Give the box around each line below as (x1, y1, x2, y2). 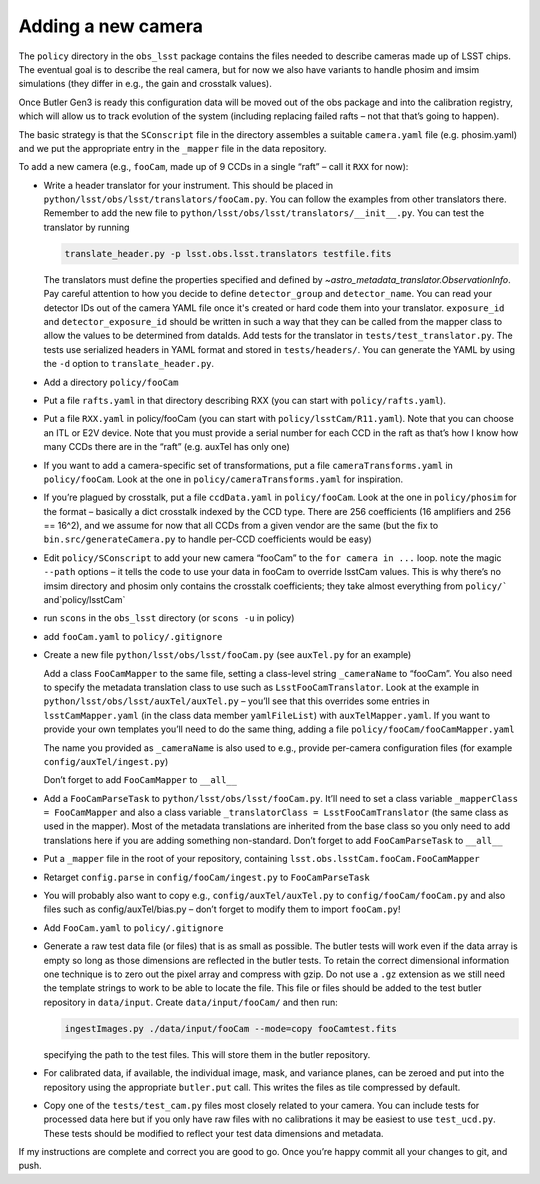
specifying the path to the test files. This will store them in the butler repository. (43, 1048, 371, 1060)
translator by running (43, 221, 130, 233)
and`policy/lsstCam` (43, 594, 126, 606)
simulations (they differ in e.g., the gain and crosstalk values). (18, 78, 272, 90)
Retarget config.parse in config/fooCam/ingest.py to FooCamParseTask (43, 871, 370, 883)
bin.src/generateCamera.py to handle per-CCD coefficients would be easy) (43, 533, 372, 545)
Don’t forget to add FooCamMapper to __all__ (43, 774, 237, 786)
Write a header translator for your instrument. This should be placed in (43, 179, 334, 191)
